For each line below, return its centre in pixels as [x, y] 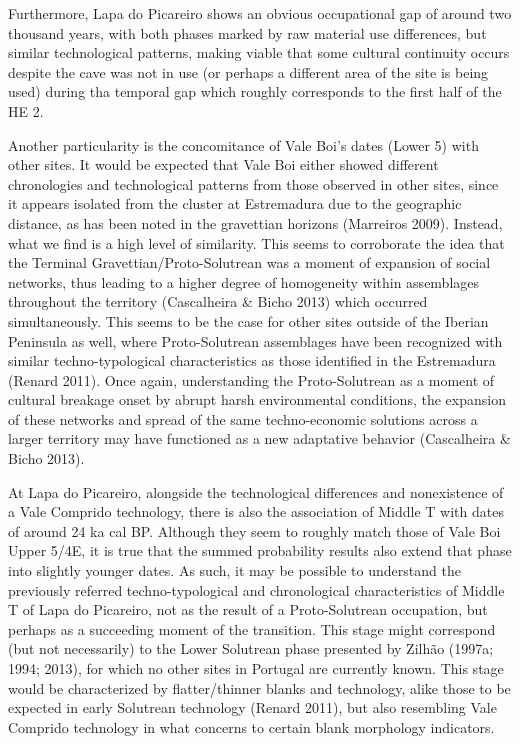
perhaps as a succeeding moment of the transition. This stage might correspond [252, 628]
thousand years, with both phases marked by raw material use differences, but [247, 32]
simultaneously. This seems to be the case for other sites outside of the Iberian [248, 320]
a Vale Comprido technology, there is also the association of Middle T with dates [256, 511]
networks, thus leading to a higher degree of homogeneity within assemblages [244, 281]
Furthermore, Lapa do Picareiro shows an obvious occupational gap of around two [260, 13]
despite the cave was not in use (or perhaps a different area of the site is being [248, 71]
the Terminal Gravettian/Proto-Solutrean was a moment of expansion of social [249, 262]
